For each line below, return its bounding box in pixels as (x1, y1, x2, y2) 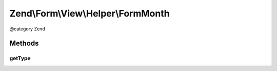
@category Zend (9, 26, 46, 32)
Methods (9, 39, 39, 48)
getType (9, 55, 31, 62)
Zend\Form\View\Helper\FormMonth (9, 8, 170, 19)
